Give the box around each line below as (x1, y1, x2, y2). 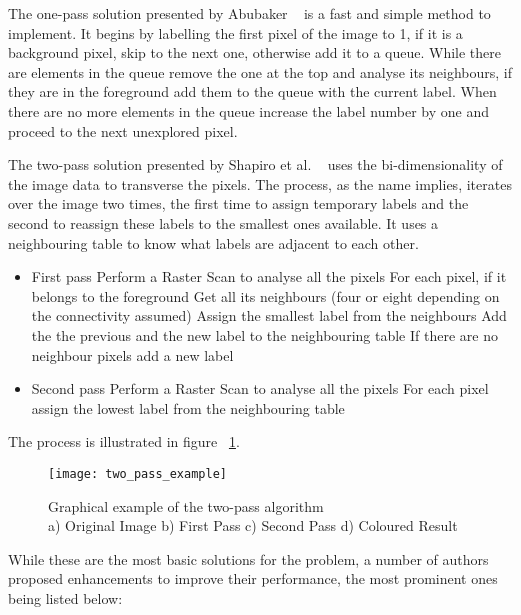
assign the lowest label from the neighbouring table (31, 397, 345, 418)
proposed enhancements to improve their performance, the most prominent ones (8, 568, 498, 589)
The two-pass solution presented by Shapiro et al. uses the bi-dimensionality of (8, 154, 503, 175)
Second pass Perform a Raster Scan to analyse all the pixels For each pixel (31, 378, 489, 399)
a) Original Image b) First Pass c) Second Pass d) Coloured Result (48, 515, 458, 536)
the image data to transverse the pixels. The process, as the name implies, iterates (8, 173, 512, 194)
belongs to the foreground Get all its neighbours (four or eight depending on (31, 285, 500, 306)
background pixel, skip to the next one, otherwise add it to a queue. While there (8, 42, 502, 63)
